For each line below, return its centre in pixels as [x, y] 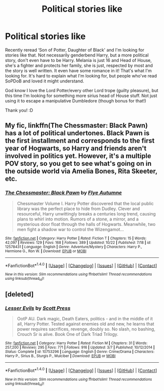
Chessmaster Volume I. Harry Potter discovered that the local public [85, 203]
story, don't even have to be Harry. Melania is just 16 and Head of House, [79, 60]
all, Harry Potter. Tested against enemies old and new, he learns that [86, 324]
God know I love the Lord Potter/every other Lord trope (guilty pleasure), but [82, 90]
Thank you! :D [19, 110]
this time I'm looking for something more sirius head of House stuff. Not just [81, 96]
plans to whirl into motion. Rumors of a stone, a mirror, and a [78, 219]
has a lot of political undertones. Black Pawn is [77, 133]
